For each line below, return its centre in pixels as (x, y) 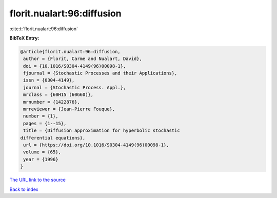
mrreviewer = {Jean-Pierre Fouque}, (69, 109)
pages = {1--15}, (45, 123)
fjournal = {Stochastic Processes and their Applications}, (100, 73)
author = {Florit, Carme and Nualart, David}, (83, 59)
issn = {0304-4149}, (49, 80)
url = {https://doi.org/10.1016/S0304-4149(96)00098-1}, (96, 145)
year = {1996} (41, 159)
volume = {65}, (42, 152)
